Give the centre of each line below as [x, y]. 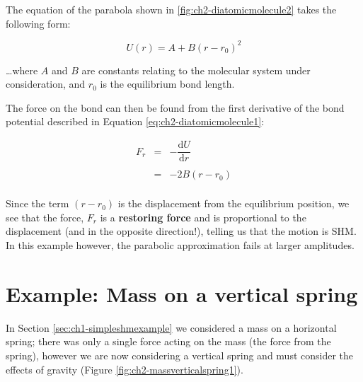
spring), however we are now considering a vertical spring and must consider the [180, 355]
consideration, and [46, 84]
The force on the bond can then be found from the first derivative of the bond [175, 107]
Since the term [38, 203]
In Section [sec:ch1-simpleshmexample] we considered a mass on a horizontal [171, 327]
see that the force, [45, 217]
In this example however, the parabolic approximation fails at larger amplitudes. [180, 245]
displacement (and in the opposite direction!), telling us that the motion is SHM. [181, 231]
